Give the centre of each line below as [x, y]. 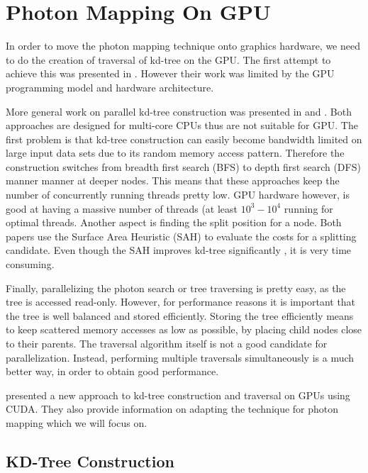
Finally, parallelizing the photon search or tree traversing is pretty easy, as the [176, 288]
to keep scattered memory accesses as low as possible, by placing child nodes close [184, 329]
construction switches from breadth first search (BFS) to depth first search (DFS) [183, 166]
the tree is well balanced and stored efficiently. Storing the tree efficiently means [180, 315]
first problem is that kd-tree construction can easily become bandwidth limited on [184, 139]
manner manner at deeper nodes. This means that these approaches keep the [173, 180]
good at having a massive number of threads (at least [122, 208]
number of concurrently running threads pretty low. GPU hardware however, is [178, 195]
